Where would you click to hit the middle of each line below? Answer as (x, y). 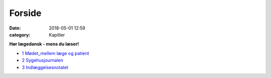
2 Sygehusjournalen (43, 60)
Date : (15, 28)
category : (20, 34)
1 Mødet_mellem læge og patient (55, 53)
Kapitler (57, 34)
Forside (25, 13)
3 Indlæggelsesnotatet (45, 67)
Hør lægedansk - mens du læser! (44, 44)
